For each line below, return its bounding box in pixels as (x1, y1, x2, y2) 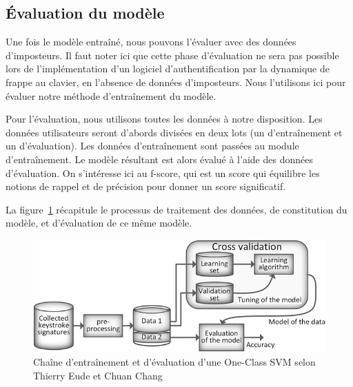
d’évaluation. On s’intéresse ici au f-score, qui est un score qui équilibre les (6, 165, 320, 180)
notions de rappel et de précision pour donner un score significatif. (6, 179, 286, 193)
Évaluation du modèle (6, 2, 165, 23)
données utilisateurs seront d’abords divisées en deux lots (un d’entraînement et (6, 125, 343, 139)
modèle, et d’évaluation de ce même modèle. (6, 216, 192, 230)
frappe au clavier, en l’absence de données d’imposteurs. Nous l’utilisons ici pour (6, 74, 346, 89)
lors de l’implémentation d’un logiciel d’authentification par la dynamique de (6, 61, 330, 76)
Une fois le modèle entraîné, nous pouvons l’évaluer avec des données (6, 34, 296, 49)
